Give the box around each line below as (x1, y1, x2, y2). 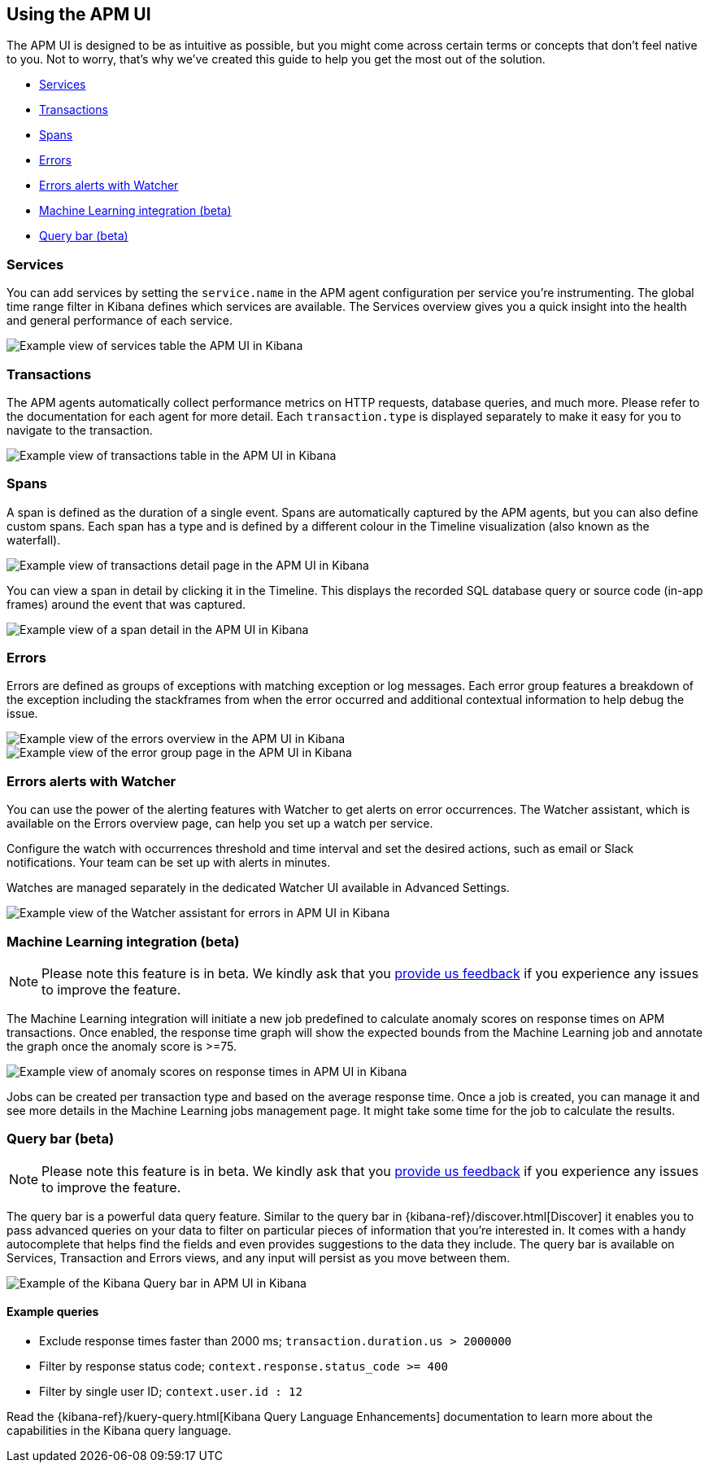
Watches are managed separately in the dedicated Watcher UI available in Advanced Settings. (7, 881, 510, 895)
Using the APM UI (7, 4, 151, 24)
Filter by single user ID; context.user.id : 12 (39, 1384, 302, 1398)
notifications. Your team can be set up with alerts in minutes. (7, 855, 331, 870)
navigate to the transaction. (7, 422, 153, 437)
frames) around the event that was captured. (7, 597, 246, 611)
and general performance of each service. (7, 313, 233, 328)
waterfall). (7, 532, 61, 547)
